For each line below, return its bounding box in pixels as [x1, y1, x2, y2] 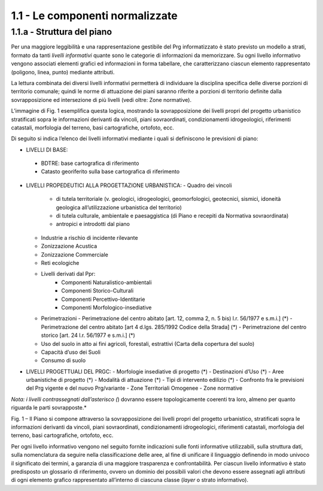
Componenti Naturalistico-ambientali [61, 279, 152, 286]
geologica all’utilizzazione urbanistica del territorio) [56, 204, 182, 211]
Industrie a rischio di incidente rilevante [41, 234, 138, 241]
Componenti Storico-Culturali [61, 287, 134, 294]
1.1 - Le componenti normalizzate [11, 9, 178, 22]
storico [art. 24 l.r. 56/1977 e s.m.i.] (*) [41, 332, 136, 339]
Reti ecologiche [41, 259, 80, 266]
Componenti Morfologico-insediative [61, 303, 152, 311]
